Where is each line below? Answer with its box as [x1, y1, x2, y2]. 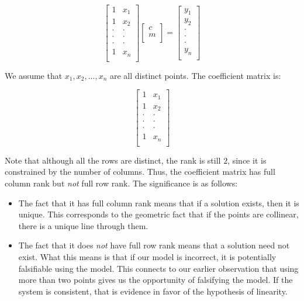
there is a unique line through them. [18, 219, 148, 231]
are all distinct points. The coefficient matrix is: [109, 69, 281, 81]
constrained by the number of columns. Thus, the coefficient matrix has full [5, 165, 275, 178]
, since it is [227, 154, 267, 166]
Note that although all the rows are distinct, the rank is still [5, 154, 221, 166]
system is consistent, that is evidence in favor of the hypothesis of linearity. [18, 285, 288, 297]
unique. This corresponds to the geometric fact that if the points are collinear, [18, 208, 299, 220]
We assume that [5, 69, 63, 81]
